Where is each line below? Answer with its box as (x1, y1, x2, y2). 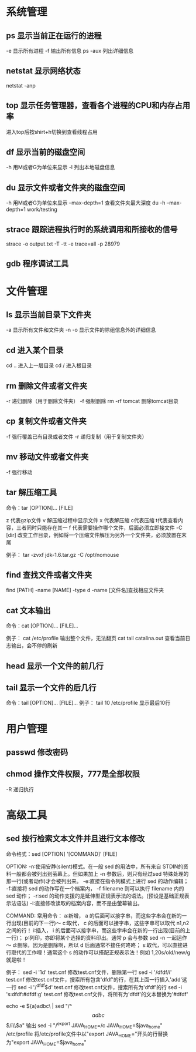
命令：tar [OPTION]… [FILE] (6, 504, 73, 511)
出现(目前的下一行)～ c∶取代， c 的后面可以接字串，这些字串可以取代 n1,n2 (11, 919, 190, 926)
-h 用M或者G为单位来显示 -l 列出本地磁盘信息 (6, 164, 115, 171)
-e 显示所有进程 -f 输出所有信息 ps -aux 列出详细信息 (6, 48, 134, 54)
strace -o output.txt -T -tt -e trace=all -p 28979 (6, 240, 120, 247)
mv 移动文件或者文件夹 (6, 452, 89, 462)
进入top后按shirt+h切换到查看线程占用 (6, 128, 98, 135)
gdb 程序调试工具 (6, 259, 69, 269)
